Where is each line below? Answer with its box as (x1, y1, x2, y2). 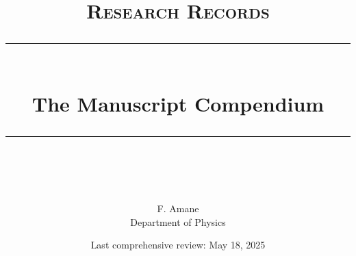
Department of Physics (130, 214, 226, 229)
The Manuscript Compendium (31, 89, 325, 117)
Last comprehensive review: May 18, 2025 (90, 238, 266, 252)
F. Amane (157, 201, 199, 215)
